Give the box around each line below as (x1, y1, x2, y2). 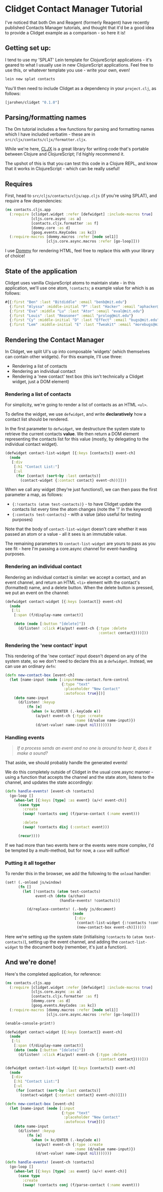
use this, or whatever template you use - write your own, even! (5, 67, 130, 73)
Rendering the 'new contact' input (5, 642, 87, 649)
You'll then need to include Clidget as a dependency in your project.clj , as (5, 85, 157, 91)
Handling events (5, 734, 45, 741)
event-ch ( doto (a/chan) (35, 894, 86, 898)
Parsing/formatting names (5, 113, 86, 122)
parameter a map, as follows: (5, 492, 63, 498)
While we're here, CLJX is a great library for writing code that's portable (5, 146, 149, 152)
